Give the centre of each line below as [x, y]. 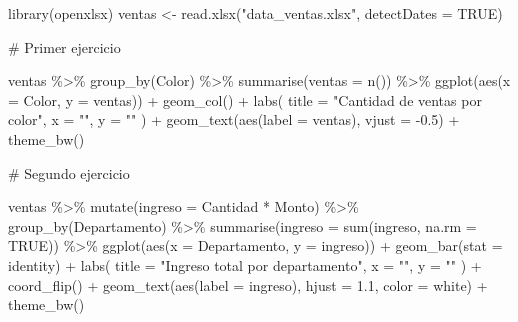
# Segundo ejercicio [69, 172]
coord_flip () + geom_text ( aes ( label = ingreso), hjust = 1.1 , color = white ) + [248, 284]
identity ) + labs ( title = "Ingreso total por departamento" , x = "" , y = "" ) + [245, 264]
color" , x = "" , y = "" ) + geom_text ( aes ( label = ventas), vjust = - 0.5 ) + [234, 119]
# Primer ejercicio [64, 46]
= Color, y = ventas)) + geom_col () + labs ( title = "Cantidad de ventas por [245, 99]
